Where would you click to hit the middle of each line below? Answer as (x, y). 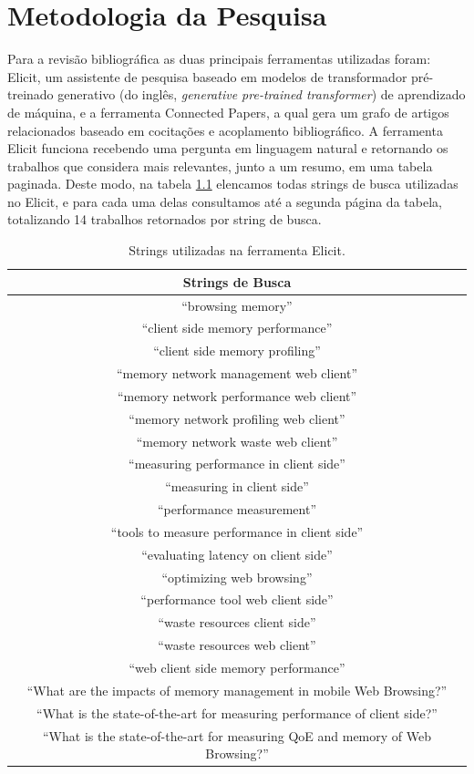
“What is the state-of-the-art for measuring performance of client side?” (237, 712)
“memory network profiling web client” (237, 418)
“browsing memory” (237, 305)
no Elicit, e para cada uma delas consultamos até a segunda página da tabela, (225, 201)
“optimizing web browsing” (237, 577)
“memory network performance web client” (237, 395)
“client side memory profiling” (237, 351)
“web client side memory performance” (237, 667)
